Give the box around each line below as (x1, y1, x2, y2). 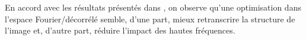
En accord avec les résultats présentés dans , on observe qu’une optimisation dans (5, 1, 301, 13)
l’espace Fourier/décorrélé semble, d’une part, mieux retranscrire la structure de (5, 12, 295, 25)
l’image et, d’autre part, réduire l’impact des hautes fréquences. (5, 24, 235, 36)
